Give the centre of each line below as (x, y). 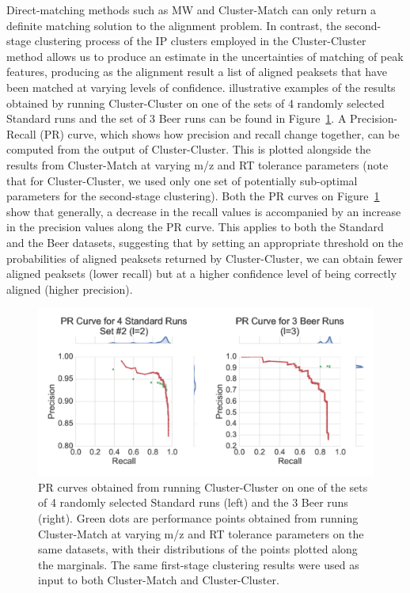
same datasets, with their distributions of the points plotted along (198, 549)
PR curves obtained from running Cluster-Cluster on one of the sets (203, 487)
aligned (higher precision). (70, 289)
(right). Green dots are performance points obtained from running (198, 518)
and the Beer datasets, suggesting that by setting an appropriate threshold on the (205, 242)
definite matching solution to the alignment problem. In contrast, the (174, 25)
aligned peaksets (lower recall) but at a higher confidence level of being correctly (202, 274)
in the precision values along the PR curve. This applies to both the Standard (195, 227)
